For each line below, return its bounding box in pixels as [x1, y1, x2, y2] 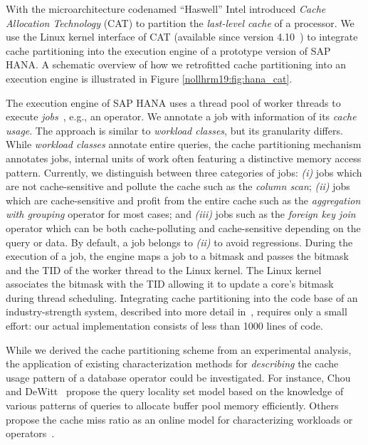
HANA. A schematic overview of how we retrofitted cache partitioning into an [6, 57, 347, 72]
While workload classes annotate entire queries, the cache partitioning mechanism [6, 137, 362, 152]
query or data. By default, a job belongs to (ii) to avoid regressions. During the [6, 234, 353, 249]
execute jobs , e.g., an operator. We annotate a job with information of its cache [6, 109, 357, 124]
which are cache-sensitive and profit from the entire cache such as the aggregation [6, 192, 361, 207]
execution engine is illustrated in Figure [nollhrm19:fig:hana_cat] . [6, 70, 293, 85]
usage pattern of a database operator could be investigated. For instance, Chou [6, 370, 351, 384]
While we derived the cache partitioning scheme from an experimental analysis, [6, 342, 352, 357]
